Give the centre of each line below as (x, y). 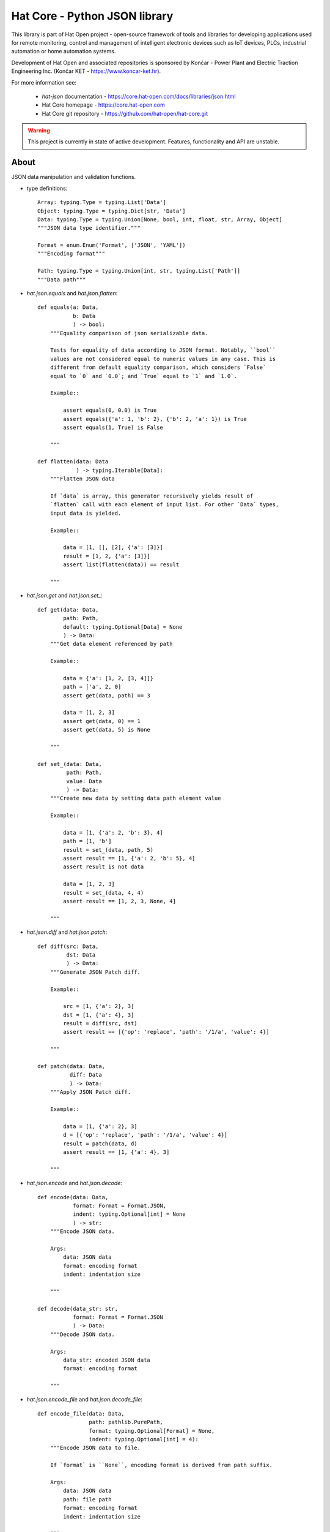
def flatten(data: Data (73, 462)
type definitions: (47, 188)
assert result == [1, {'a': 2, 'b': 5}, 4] (129, 859)
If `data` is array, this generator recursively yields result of (152, 496)
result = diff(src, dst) (100, 1024)
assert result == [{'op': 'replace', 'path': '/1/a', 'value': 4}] (166, 1032)
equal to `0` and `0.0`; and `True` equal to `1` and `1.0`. (144, 376)
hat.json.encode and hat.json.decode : (74, 1183)
